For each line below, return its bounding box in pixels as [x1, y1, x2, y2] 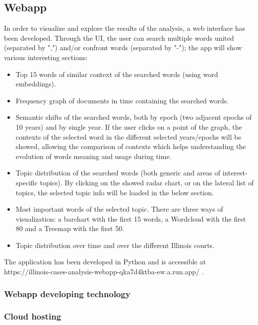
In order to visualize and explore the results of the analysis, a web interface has [4, 23, 245, 33]
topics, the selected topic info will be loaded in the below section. [15, 187, 214, 197]
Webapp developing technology [4, 287, 130, 300]
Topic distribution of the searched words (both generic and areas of [15, 167, 220, 178]
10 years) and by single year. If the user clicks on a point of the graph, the [15, 121, 242, 132]
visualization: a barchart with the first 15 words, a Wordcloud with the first [15, 213, 246, 224]
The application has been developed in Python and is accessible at [4, 256, 206, 267]
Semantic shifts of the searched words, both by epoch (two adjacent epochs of [15, 112, 252, 122]
